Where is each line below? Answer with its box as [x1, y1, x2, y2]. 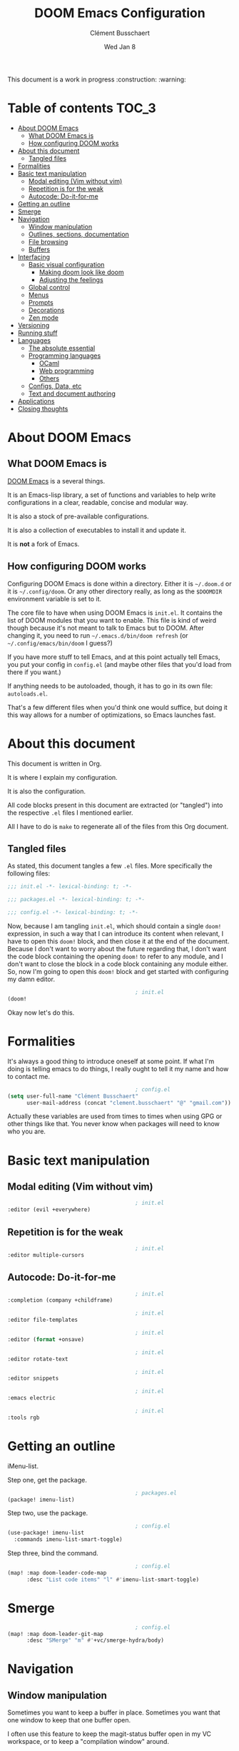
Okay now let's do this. [7, 1008, 75, 1017]
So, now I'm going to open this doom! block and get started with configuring [7, 968, 229, 976]
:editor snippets [7, 1375, 59, 1383]
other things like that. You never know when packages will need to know [7, 1120, 220, 1128]
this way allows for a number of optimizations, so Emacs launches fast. [7, 711, 216, 719]
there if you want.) [7, 668, 62, 676]
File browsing [28, 237, 68, 246]
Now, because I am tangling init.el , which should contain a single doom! [7, 922, 222, 930]
